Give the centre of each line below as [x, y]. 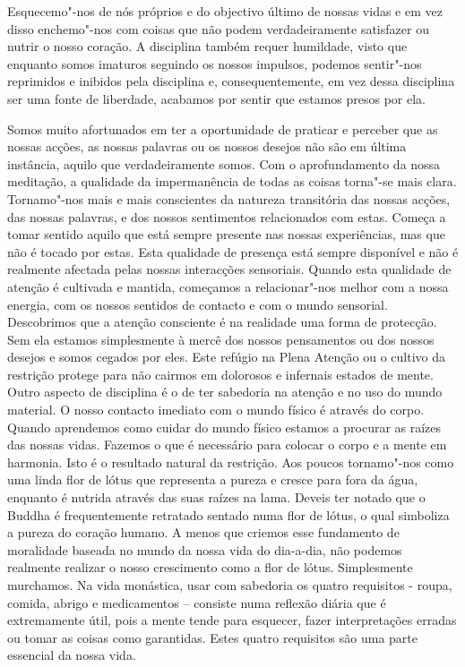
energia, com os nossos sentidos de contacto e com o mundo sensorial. [198, 304]
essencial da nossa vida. [72, 655]
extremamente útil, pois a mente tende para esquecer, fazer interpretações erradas [232, 620]
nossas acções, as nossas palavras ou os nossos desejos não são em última [207, 146]
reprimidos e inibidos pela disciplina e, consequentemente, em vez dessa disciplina [231, 81]
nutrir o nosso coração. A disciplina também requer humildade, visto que [207, 46]
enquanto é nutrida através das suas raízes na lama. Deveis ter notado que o [216, 497]
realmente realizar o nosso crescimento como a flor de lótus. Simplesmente [210, 567]
